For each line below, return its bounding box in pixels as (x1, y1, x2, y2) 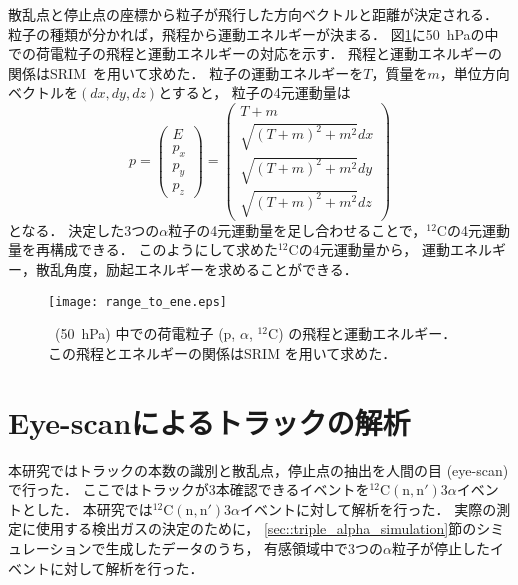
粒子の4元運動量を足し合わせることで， (168, 219, 427, 240)
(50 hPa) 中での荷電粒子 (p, (54, 323, 236, 344)
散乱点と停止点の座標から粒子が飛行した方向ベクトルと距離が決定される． (8, 4, 498, 24)
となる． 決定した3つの (8, 219, 160, 240)
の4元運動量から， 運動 (298, 239, 450, 260)
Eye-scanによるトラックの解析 (8, 401, 411, 442)
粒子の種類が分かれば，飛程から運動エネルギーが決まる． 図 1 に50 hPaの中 (8, 23, 499, 44)
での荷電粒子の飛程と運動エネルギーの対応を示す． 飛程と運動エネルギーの (8, 43, 503, 64)
